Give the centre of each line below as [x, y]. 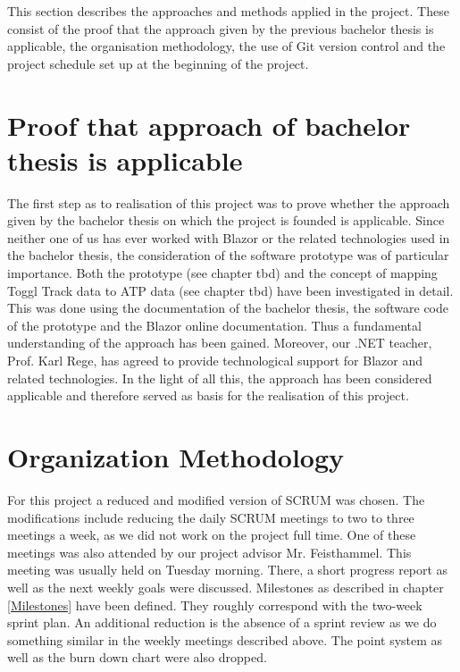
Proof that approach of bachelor [209, 125]
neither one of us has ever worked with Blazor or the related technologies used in [229, 237]
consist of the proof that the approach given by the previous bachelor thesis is [221, 28]
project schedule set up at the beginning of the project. [158, 63]
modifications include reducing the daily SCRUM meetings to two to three [211, 517]
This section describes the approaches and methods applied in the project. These [228, 11]
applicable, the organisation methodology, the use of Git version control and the [226, 46]
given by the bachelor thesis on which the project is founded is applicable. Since [226, 220]
